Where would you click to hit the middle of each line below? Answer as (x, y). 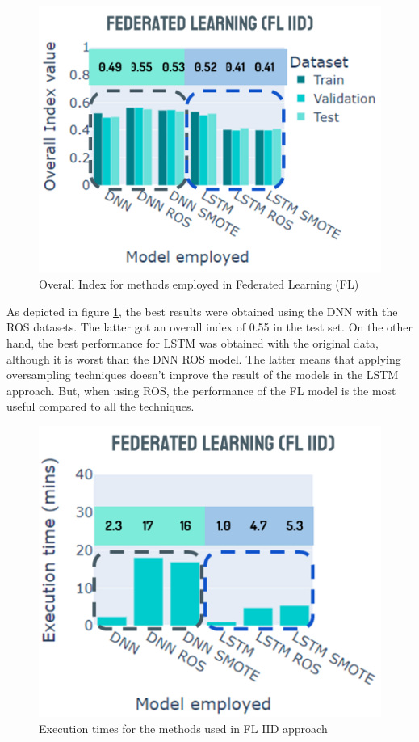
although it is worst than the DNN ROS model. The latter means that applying (204, 358)
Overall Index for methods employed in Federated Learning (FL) (199, 284)
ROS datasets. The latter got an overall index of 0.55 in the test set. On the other (210, 327)
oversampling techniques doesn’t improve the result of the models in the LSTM (203, 375)
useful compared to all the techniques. (101, 406)
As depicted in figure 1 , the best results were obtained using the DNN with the (202, 311)
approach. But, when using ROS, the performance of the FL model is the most (201, 390)
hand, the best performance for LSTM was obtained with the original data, (193, 342)
